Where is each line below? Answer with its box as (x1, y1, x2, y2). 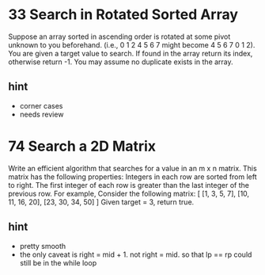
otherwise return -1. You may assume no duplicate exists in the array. (8, 57, 233, 67)
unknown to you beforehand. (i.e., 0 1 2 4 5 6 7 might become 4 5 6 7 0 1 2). (8, 40, 256, 49)
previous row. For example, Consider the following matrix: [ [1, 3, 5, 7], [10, (8, 189, 250, 198)
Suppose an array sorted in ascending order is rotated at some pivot (8, 32, 231, 41)
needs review (19, 109, 64, 119)
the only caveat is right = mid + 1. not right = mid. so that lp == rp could (19, 250, 252, 259)
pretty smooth (19, 241, 66, 250)
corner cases (19, 101, 63, 110)
